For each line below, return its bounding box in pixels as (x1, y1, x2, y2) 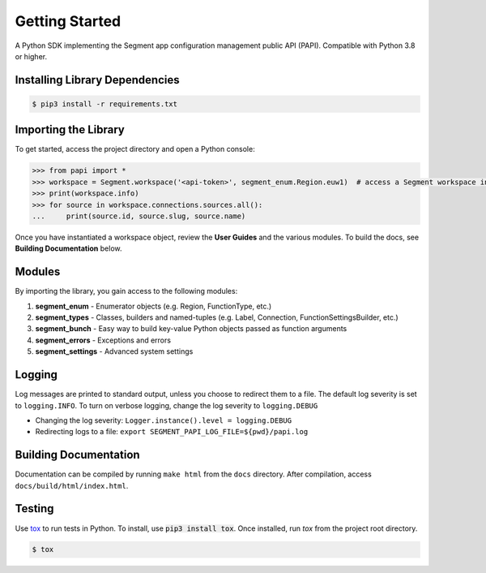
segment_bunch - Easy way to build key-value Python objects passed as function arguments (35, 324, 347, 334)
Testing (15, 502, 54, 515)
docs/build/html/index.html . (15, 480, 129, 490)
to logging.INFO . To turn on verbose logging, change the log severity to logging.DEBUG (15, 400, 318, 410)
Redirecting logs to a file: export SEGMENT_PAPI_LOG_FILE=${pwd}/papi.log (35, 427, 309, 437)
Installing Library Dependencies (15, 73, 180, 87)
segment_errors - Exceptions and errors (35, 335, 172, 345)
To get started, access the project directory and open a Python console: (15, 144, 255, 154)
